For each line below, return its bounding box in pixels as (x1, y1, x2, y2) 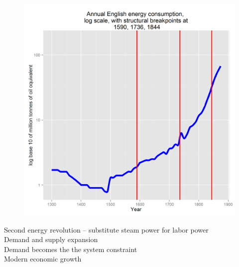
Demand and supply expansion (4, 234, 98, 245)
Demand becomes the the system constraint (4, 244, 137, 254)
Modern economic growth (4, 254, 82, 264)
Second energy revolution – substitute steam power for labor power (4, 224, 209, 235)
